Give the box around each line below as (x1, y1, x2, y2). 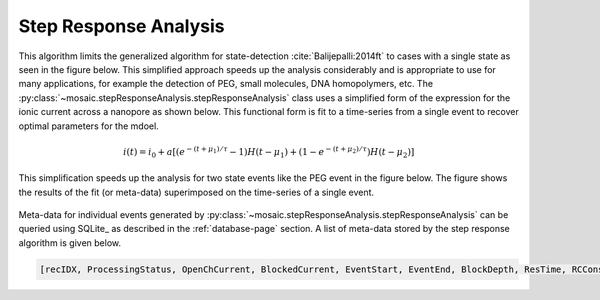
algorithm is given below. (18, 236, 122, 249)
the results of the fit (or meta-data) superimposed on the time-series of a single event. (18, 186, 375, 198)
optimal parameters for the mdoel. (18, 120, 159, 132)
